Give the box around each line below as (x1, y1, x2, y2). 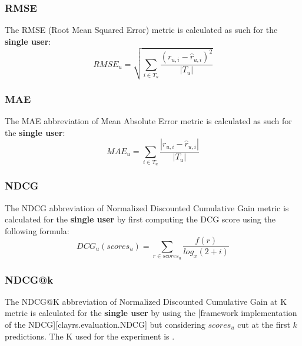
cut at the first (237, 318, 290, 330)
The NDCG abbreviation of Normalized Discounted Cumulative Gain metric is (5, 201, 289, 214)
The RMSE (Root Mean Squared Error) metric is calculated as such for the (5, 24, 278, 36)
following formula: (5, 224, 69, 237)
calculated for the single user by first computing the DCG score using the (5, 213, 276, 225)
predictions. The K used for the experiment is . (5, 330, 175, 342)
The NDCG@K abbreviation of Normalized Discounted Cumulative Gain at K (5, 295, 287, 307)
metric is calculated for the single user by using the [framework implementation (5, 307, 297, 319)
